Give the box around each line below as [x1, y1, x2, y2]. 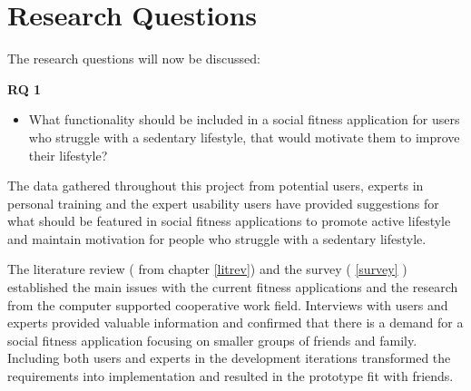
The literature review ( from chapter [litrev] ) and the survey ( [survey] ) [7, 259, 407, 279]
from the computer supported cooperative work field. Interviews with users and [7, 295, 448, 314]
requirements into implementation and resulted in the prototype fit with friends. [7, 367, 454, 386]
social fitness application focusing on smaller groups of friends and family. [7, 330, 417, 349]
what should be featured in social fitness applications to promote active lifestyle [7, 211, 451, 230]
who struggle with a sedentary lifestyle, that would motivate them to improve [28, 127, 460, 146]
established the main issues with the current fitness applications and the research [7, 278, 458, 297]
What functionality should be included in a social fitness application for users [28, 110, 460, 129]
